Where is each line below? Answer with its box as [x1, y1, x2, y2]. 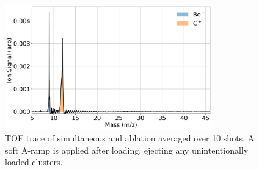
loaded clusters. [5, 155, 63, 168]
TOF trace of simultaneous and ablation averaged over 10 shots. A [5, 132, 255, 144]
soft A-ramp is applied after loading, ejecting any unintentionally [5, 143, 249, 156]
